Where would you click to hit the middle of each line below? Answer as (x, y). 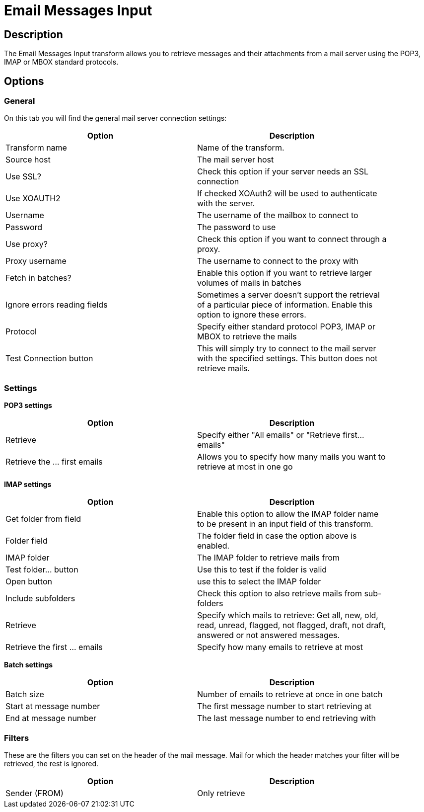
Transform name (36, 148)
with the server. (226, 203)
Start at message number (53, 706)
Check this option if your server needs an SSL (283, 172)
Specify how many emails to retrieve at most (280, 647)
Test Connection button (49, 359)
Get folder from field (43, 519)
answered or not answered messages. (269, 635)
